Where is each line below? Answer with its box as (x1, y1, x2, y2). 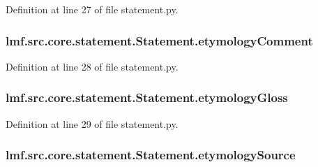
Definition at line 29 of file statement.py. (6, 116, 179, 131)
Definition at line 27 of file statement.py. (6, 2, 179, 16)
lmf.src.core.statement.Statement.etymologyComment (6, 31, 313, 49)
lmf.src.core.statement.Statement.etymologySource (6, 146, 296, 164)
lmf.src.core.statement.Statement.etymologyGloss (6, 89, 288, 106)
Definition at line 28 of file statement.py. (6, 59, 179, 73)
